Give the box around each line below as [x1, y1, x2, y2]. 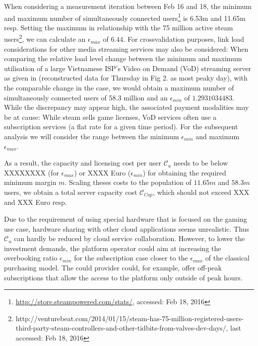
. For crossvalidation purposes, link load [123, 34, 245, 44]
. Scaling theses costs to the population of [64, 177, 192, 187]
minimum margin [4, 177, 57, 187]
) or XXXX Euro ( [74, 167, 131, 177]
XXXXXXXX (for [4, 167, 59, 177]
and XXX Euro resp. [4, 197, 67, 207]
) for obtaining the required [142, 167, 226, 177]
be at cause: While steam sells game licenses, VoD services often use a [4, 111, 217, 122]
